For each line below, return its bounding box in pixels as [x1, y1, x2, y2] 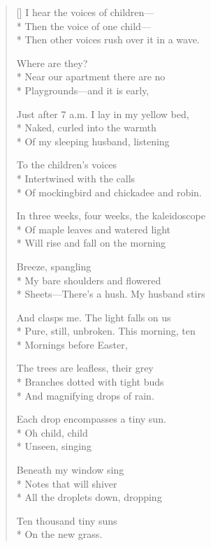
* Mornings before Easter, [16, 337, 128, 351]
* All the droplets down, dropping [16, 490, 162, 504]
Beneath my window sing [16, 462, 124, 477]
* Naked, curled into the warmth [16, 120, 157, 135]
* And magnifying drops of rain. [16, 388, 154, 402]
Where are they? [16, 55, 88, 70]
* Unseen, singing [16, 439, 92, 453]
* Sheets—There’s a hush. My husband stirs [16, 286, 205, 301]
